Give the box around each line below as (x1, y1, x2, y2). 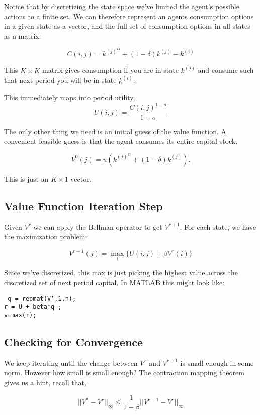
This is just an (4, 173, 49, 184)
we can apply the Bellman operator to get (33, 221, 162, 232)
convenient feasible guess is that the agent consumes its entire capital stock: (4, 136, 238, 146)
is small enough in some (180, 357, 254, 368)
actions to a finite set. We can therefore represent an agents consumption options (4, 11, 254, 21)
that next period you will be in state (4, 75, 117, 86)
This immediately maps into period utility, (4, 92, 135, 103)
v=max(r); (4, 311, 37, 319)
